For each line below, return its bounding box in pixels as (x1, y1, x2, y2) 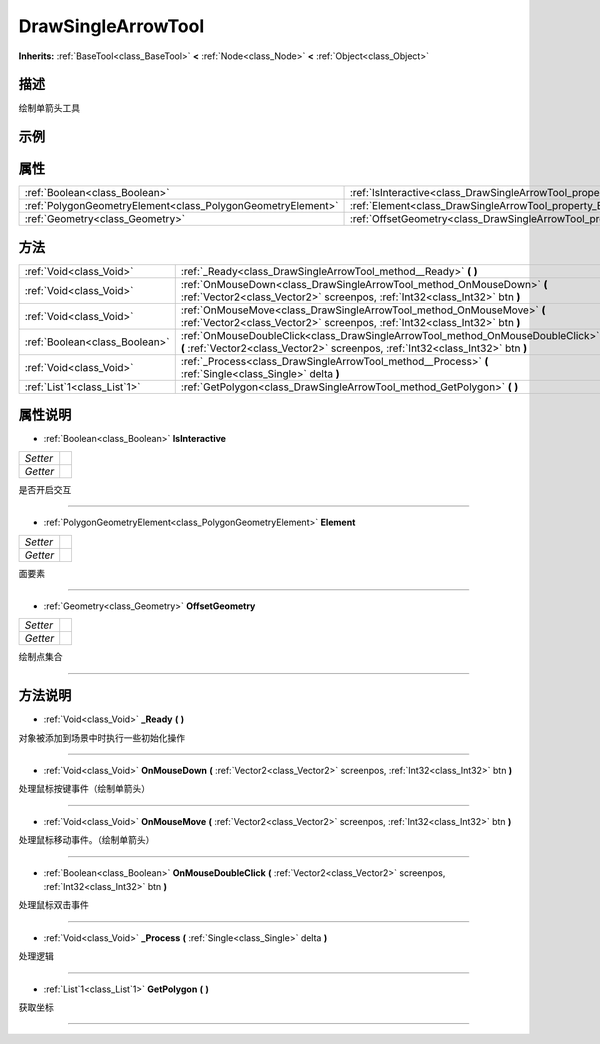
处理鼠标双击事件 (18, 899, 89, 911)
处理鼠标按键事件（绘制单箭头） (18, 783, 150, 795)
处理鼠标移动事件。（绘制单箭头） (18, 834, 155, 846)
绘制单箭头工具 (18, 102, 80, 114)
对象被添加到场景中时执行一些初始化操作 (18, 731, 185, 744)
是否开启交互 (18, 483, 72, 495)
